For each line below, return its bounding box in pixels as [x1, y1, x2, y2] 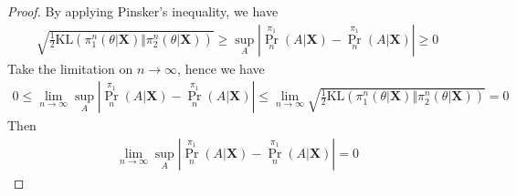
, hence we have [177, 58, 265, 77]
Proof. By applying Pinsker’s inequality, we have [7, 2, 279, 20]
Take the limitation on [7, 58, 133, 77]
